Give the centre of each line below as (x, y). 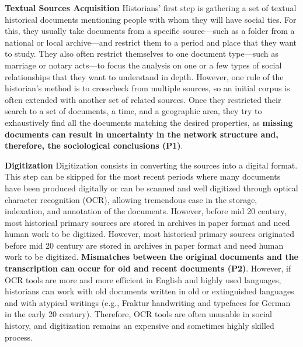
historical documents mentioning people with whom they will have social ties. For (151, 19)
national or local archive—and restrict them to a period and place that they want (151, 42)
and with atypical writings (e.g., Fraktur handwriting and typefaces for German (148, 302)
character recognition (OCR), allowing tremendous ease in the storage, (131, 199)
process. (19, 337)
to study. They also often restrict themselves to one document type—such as (142, 54)
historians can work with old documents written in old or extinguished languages (149, 291)
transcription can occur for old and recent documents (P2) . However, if (148, 268)
